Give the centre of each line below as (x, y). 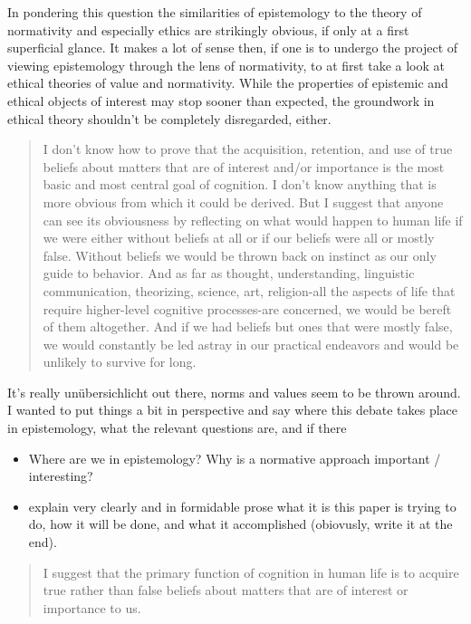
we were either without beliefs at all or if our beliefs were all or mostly (239, 238)
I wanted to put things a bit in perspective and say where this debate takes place (233, 410)
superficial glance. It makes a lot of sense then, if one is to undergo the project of (233, 48)
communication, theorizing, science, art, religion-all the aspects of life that (249, 290)
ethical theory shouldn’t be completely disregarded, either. (169, 118)
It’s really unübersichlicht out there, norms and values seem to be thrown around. (234, 392)
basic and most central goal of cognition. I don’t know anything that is (240, 184)
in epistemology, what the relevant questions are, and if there (177, 428)
